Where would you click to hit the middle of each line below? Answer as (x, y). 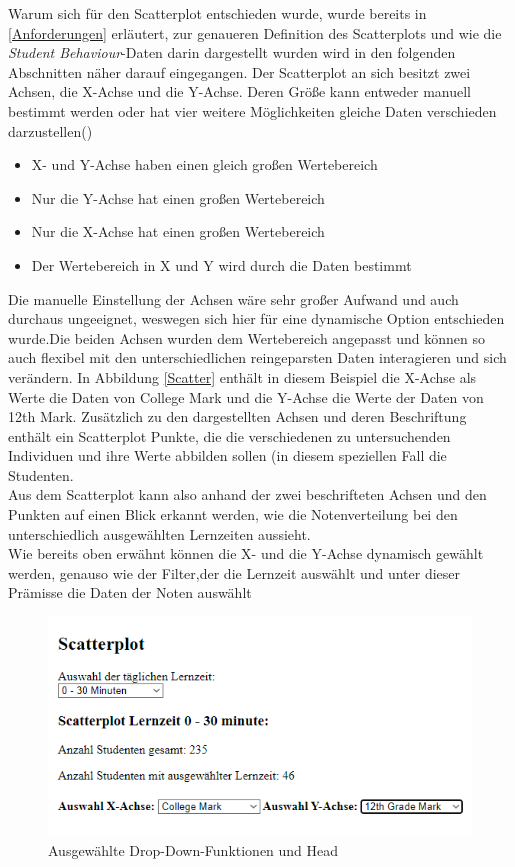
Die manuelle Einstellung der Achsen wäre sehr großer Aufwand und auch (233, 298)
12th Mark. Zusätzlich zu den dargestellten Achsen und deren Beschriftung (237, 416)
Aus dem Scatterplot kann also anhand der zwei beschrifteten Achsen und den (247, 494)
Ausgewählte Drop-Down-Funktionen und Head (193, 849)
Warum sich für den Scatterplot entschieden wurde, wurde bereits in (217, 13)
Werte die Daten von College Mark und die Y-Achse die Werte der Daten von (246, 396)
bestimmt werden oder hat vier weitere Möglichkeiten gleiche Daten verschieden (252, 110)
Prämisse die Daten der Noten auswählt (130, 592)
